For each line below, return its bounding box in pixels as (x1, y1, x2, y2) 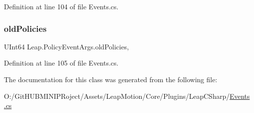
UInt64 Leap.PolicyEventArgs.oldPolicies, (4, 41, 129, 51)
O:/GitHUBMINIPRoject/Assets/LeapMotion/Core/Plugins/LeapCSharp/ (4, 90, 230, 101)
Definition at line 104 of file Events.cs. (4, 1, 119, 11)
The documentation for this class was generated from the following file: (4, 74, 217, 84)
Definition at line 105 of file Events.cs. (4, 58, 119, 68)
